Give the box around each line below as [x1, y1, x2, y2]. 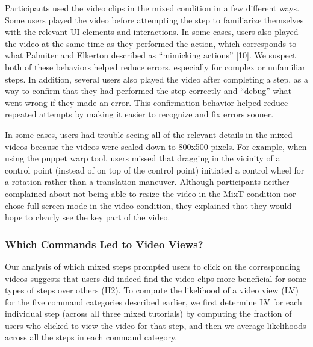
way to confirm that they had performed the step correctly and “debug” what [5, 84, 291, 97]
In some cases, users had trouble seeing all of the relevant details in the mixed [5, 128, 293, 140]
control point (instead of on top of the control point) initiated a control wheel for [5, 163, 305, 176]
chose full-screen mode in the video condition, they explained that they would [5, 199, 292, 211]
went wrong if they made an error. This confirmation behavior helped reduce [5, 96, 288, 108]
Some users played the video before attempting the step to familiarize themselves [5, 13, 304, 26]
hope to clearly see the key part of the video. [5, 211, 170, 224]
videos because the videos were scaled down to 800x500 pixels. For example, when [5, 140, 307, 152]
